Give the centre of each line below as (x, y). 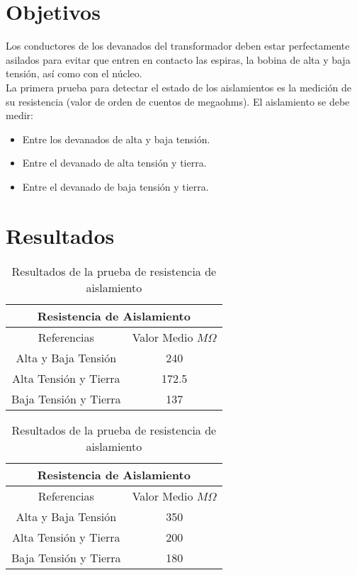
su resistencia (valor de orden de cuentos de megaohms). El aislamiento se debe (178, 101)
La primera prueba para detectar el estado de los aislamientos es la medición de (178, 87)
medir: (19, 115)
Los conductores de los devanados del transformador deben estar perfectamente (178, 46)
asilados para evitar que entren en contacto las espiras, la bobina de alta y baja (178, 59)
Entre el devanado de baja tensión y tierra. (115, 186)
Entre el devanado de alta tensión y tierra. (114, 163)
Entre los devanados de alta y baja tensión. (116, 139)
